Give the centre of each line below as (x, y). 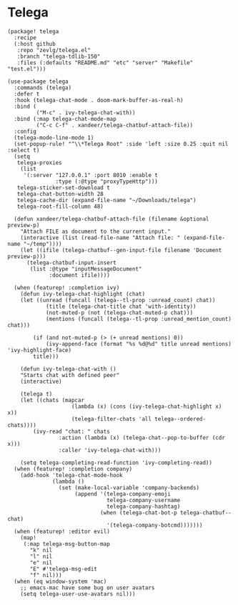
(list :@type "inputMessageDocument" (86, 269)
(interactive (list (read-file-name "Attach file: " (100, 237)
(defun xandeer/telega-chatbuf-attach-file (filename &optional (111, 219)
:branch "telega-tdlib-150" (59, 56)
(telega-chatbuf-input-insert (71, 262)
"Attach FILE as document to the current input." (96, 231)
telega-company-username (143, 500)
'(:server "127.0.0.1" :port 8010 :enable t (91, 175)
